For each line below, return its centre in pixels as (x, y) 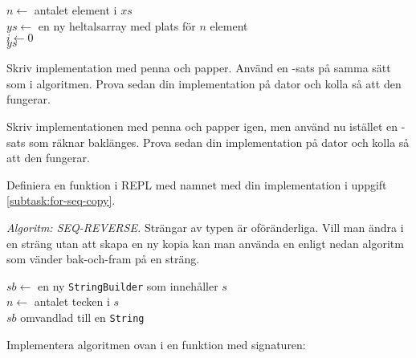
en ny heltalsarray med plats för (117, 25)
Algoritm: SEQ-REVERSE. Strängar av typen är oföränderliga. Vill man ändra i (205, 227)
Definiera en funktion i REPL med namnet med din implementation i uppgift (197, 184)
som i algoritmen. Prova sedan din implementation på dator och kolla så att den (204, 83)
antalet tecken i (72, 301)
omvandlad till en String (82, 317)
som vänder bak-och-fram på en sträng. (103, 259)
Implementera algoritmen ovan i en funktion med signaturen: (156, 344)
